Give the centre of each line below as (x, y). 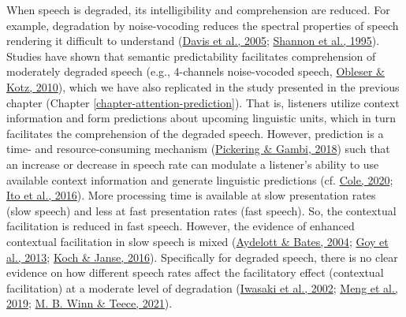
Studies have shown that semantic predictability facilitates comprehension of (191, 56)
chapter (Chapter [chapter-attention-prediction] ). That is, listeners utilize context (203, 102)
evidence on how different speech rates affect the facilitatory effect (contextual (195, 272)
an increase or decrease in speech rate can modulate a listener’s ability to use (193, 164)
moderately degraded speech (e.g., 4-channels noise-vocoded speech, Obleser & (196, 71)
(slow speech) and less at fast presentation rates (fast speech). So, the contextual (201, 210)
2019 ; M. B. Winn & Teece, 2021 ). (89, 303)
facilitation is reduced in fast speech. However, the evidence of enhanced (181, 226)
